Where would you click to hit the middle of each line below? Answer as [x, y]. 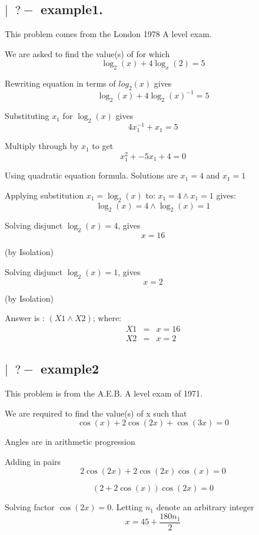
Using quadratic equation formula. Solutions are [91, 175]
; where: [107, 318]
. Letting [127, 507]
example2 [70, 369]
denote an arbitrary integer [205, 507]
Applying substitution [44, 195]
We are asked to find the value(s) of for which [87, 53]
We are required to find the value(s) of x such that [96, 413]
